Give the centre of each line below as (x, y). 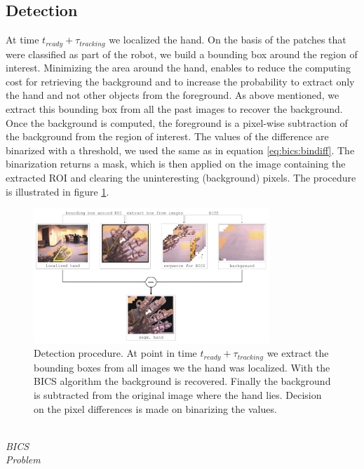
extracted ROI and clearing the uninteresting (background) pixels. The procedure (181, 177)
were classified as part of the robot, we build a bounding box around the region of (182, 54)
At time (22, 40)
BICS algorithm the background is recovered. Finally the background (182, 381)
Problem (23, 460)
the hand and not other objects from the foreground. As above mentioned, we (173, 95)
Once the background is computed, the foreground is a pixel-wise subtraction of (177, 122)
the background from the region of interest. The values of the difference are (167, 136)
